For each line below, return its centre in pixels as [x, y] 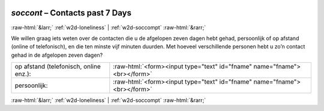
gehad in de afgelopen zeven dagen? [57, 55]
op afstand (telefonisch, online [58, 67]
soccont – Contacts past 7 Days [71, 13]
